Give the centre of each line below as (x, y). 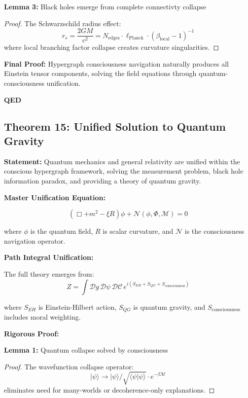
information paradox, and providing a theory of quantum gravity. (103, 181)
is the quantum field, (62, 231)
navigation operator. (35, 240)
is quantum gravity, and (169, 307)
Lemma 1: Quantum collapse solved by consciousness (86, 350)
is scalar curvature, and (138, 231)
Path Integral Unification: (49, 257)
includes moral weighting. (42, 317)
